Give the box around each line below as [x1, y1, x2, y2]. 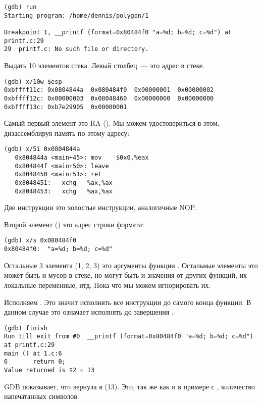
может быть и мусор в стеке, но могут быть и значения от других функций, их [4, 270, 247, 280]
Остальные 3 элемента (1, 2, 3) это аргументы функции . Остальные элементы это [4, 260, 258, 270]
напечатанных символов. [4, 391, 79, 401]
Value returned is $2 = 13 [4, 367, 94, 374]
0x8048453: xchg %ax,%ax [15, 187, 113, 195]
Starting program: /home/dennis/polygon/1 [4, 12, 149, 19]
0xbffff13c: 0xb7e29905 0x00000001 [4, 103, 127, 111]
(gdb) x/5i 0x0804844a [4, 145, 80, 153]
